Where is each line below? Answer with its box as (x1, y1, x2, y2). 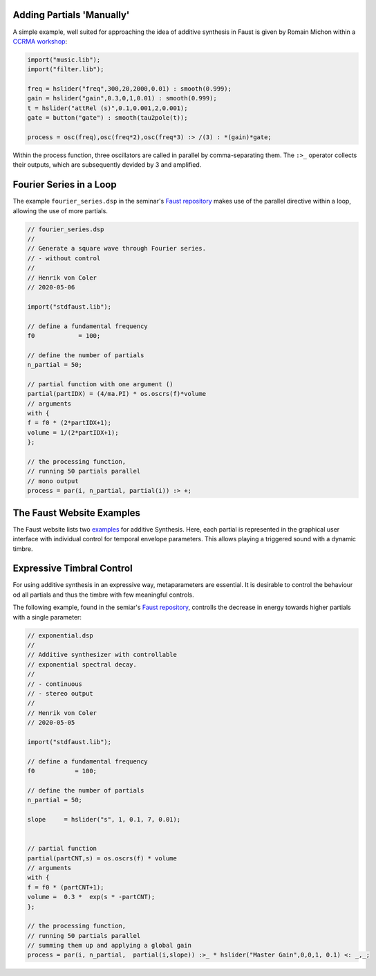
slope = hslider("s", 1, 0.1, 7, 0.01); (27, 815, 181, 823)
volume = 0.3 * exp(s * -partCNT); (27, 893, 156, 901)
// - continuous (27, 680, 83, 688)
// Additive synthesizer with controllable (27, 651, 178, 659)
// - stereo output (27, 689, 93, 697)
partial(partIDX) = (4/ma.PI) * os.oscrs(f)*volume (27, 390, 207, 398)
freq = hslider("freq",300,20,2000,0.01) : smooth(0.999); (27, 85, 232, 93)
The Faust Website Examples (12, 507, 141, 518)
